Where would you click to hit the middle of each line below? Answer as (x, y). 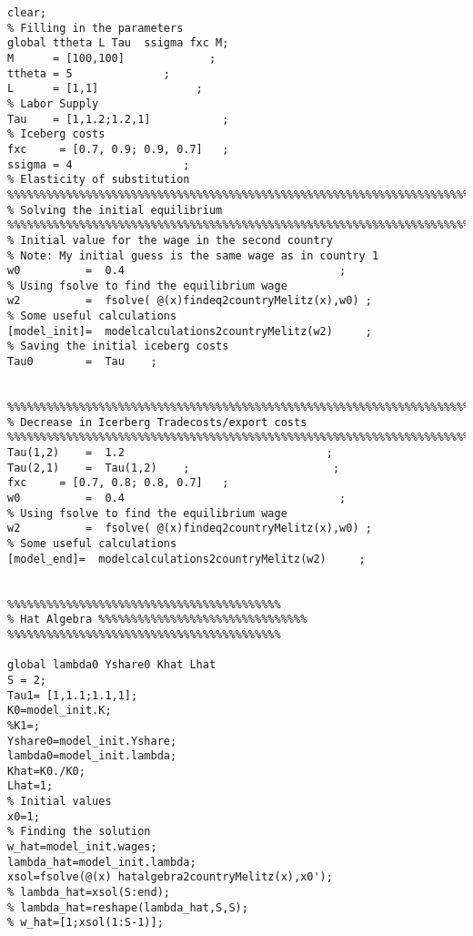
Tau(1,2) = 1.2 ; (170, 453)
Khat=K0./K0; (46, 771)
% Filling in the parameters (96, 28)
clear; (27, 13)
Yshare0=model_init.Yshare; (92, 741)
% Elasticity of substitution (99, 180)
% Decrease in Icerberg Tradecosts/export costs (157, 422)
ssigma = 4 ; (99, 164)
